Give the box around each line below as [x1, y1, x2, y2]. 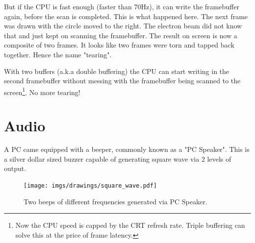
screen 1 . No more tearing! [4, 85, 80, 97]
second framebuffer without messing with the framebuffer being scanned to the [4, 75, 241, 86]
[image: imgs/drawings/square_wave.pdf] [24, 182, 157, 189]
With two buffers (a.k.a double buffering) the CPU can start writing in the [4, 66, 229, 76]
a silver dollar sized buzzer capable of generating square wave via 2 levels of [4, 153, 231, 164]
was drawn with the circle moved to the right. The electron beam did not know [4, 21, 242, 31]
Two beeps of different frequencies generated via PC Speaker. [24, 196, 207, 206]
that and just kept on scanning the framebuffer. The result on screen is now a [4, 30, 237, 40]
